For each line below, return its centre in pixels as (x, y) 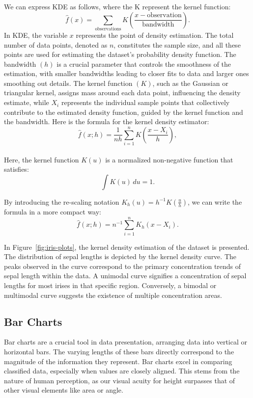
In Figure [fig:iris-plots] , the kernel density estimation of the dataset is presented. (127, 247)
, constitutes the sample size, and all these (177, 44)
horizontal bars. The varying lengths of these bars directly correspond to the (119, 352)
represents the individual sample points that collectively (145, 102)
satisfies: (16, 169)
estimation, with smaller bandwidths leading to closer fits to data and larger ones (126, 73)
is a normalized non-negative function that (169, 159)
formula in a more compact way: (53, 211)
